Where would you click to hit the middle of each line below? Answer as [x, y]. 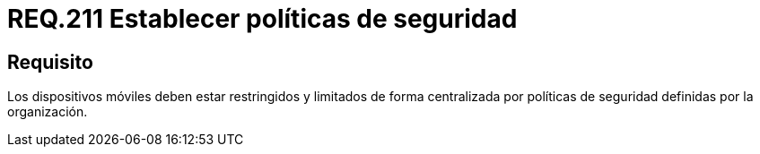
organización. [48, 112]
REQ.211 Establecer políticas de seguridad [262, 19]
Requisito [50, 62]
